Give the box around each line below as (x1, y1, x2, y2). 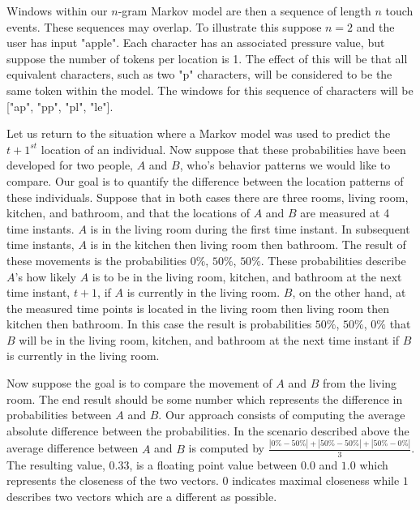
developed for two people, (6, 156, 133, 174)
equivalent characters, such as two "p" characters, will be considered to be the (6, 66, 392, 83)
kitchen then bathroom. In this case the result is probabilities (6, 315, 312, 332)
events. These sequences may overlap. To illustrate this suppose (6, 18, 322, 35)
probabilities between (6, 406, 112, 423)
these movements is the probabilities (6, 251, 186, 268)
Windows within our (6, 2, 108, 19)
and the (356, 18, 395, 35)
